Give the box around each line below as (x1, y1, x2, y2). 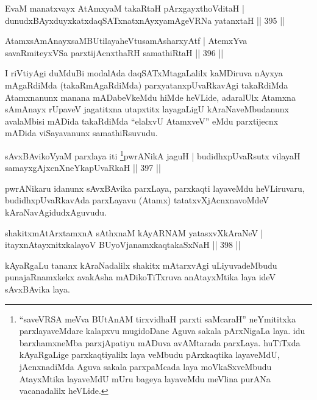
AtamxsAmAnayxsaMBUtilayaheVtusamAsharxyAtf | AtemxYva (5, 34, 248, 47)
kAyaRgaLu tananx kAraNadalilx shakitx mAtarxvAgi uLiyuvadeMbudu (5, 258, 277, 271)
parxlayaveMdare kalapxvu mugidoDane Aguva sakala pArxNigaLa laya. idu (19, 324, 305, 337)
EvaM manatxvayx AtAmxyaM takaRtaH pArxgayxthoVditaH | (5, 2, 244, 14)
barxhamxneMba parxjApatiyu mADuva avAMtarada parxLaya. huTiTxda (19, 336, 301, 349)
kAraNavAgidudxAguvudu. (5, 205, 107, 218)
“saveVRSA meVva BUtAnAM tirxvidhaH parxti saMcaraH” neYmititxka (19, 312, 296, 325)
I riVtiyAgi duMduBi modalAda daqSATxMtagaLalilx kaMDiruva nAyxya (5, 67, 283, 79)
